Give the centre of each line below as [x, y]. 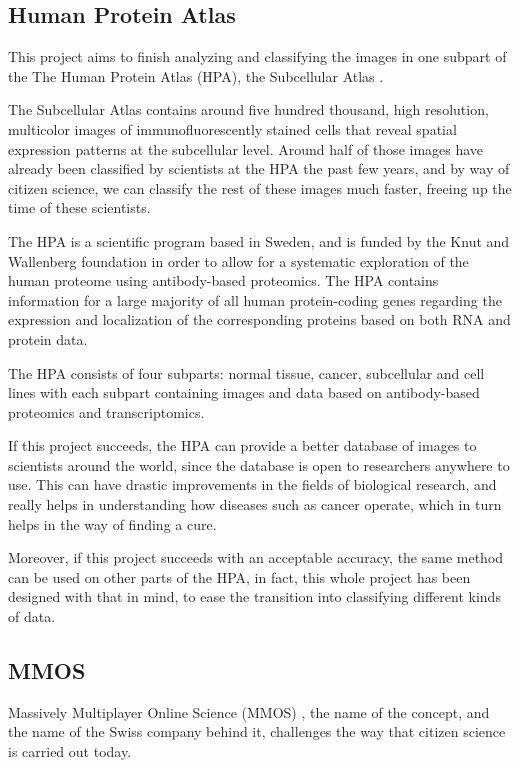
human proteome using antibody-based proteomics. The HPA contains [223, 280]
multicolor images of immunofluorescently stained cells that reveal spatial [232, 128]
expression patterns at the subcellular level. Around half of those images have [246, 148]
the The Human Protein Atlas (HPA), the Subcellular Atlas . [196, 75]
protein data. [48, 338]
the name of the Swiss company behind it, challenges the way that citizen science [257, 731]
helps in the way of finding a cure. [112, 523]
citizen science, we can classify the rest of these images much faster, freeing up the [260, 187]
